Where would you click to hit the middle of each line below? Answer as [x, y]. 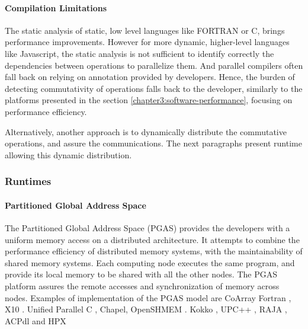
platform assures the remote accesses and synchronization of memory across [142, 285]
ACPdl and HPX [36, 320]
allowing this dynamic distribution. [68, 154]
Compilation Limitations [56, 7]
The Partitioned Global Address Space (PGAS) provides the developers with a [147, 227]
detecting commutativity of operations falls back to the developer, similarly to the [154, 88]
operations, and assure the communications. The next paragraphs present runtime [153, 143]
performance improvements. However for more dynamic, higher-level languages [147, 42]
